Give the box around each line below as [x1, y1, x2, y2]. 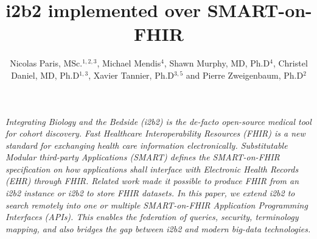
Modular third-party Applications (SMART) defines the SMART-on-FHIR [5, 151, 280, 163]
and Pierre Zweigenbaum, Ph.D [186, 68, 304, 81]
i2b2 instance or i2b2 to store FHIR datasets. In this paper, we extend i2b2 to [5, 187, 295, 199]
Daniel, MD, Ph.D [11, 68, 80, 81]
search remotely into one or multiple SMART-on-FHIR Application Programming [5, 198, 308, 211]
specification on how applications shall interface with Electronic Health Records [5, 162, 299, 175]
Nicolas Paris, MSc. [10, 57, 83, 70]
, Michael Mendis [97, 57, 161, 70]
